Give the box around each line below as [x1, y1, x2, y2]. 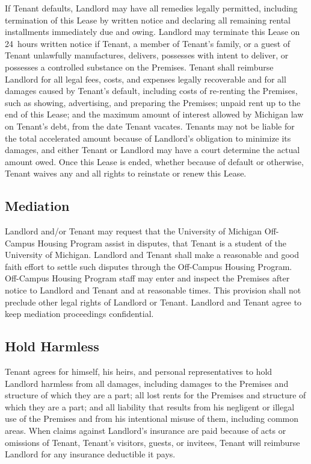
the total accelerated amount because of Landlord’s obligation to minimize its [5, 131, 291, 144]
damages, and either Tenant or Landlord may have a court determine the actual [5, 143, 300, 156]
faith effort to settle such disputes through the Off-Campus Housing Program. [5, 260, 292, 272]
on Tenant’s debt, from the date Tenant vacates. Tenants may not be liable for [5, 119, 295, 132]
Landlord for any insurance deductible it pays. [5, 448, 176, 460]
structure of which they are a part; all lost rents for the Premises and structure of [5, 389, 306, 401]
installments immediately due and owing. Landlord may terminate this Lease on [5, 25, 300, 38]
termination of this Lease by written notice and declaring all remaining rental [5, 13, 291, 26]
